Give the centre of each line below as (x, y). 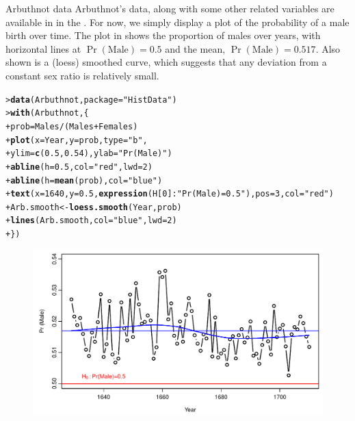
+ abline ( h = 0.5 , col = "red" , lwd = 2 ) (79, 167)
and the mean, (195, 48)
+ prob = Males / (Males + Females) (72, 126)
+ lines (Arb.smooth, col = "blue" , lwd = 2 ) (91, 221)
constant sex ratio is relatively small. (82, 75)
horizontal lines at (43, 48)
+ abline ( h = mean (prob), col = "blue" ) (84, 180)
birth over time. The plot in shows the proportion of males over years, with (163, 35)
